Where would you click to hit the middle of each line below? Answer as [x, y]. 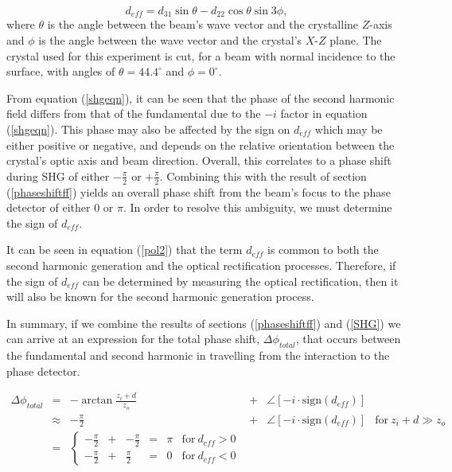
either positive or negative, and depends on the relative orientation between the [201, 144]
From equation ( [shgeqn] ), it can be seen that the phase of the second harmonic [201, 98]
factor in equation [324, 113]
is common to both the [323, 250]
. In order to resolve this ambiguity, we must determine [257, 207]
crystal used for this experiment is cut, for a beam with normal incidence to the [201, 55]
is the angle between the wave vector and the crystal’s [170, 40]
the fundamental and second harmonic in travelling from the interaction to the [198, 355]
